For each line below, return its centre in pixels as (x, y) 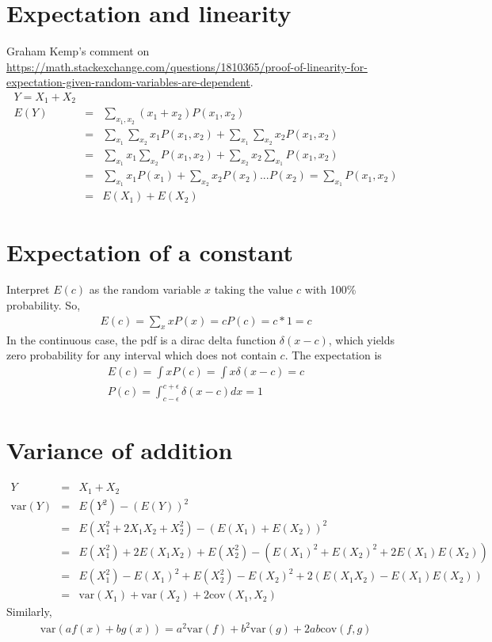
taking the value (254, 289)
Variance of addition (120, 450)
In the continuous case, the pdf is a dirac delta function (141, 339)
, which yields (362, 339)
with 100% (330, 289)
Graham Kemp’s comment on (78, 51)
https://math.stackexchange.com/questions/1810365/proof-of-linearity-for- (187, 66)
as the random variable (145, 289)
